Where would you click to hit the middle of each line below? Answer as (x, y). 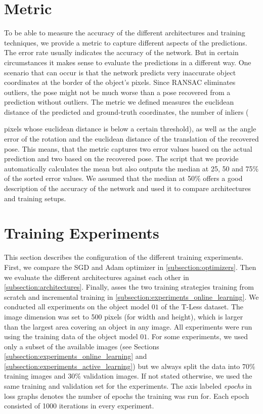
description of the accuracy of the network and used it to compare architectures (127, 188)
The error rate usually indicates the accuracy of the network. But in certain (121, 52)
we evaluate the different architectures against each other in (97, 277)
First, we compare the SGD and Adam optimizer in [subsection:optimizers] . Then (130, 267)
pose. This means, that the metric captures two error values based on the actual (128, 148)
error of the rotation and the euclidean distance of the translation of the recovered (131, 139)
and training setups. (35, 198)
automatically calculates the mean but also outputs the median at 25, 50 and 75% (131, 168)
